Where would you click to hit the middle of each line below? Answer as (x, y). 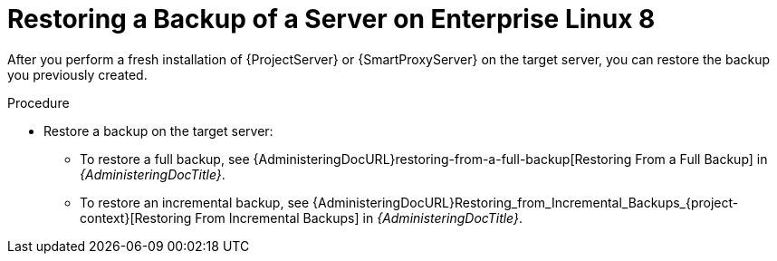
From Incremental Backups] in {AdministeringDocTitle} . (359, 217)
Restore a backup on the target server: (158, 130)
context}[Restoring (136, 217)
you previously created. (77, 74)
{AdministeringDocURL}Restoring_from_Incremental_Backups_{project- (526, 202)
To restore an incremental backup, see (195, 202)
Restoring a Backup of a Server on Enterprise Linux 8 (331, 19)
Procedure (38, 102)
